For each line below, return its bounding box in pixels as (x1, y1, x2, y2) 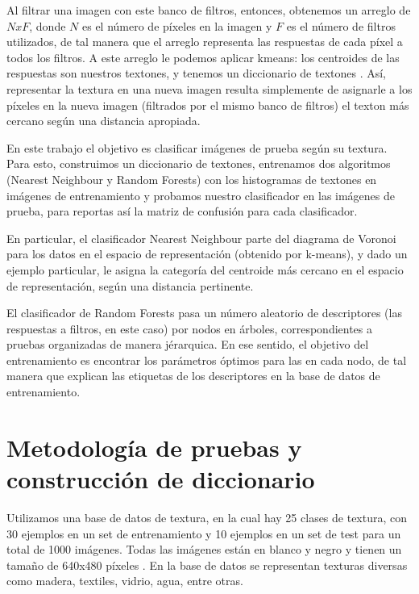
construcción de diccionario (6, 462, 315, 496)
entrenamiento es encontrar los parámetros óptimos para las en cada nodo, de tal (6, 351, 407, 368)
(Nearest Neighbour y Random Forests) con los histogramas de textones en (6, 170, 377, 187)
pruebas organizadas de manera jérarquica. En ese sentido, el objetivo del (6, 336, 369, 353)
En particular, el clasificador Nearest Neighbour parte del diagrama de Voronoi (6, 229, 396, 246)
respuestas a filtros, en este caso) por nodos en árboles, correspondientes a (6, 320, 373, 337)
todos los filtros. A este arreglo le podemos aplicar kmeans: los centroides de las (6, 48, 400, 65)
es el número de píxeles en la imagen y (81, 17, 272, 34)
